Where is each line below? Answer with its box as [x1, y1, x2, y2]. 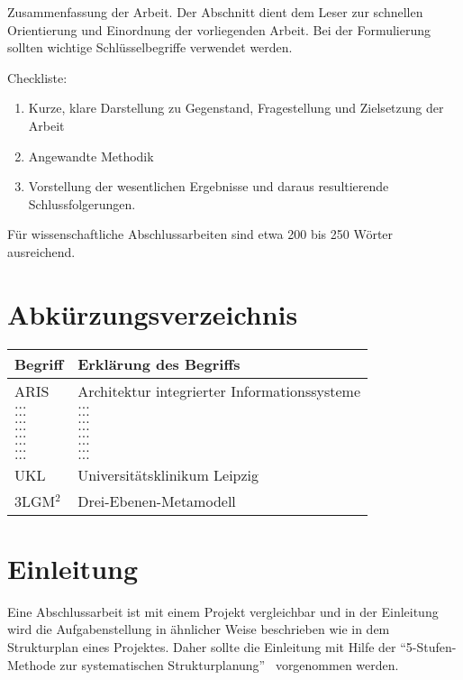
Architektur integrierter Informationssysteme [77, 380, 361, 401]
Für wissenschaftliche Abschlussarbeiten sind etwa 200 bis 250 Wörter [7, 225, 394, 244]
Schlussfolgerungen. [28, 194, 136, 213]
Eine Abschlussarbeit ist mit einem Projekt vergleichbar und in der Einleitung [7, 602, 439, 620]
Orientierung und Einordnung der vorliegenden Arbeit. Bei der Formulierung [7, 20, 431, 39]
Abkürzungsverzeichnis [7, 295, 298, 332]
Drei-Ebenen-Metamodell [77, 490, 236, 511]
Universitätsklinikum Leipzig [77, 464, 259, 485]
